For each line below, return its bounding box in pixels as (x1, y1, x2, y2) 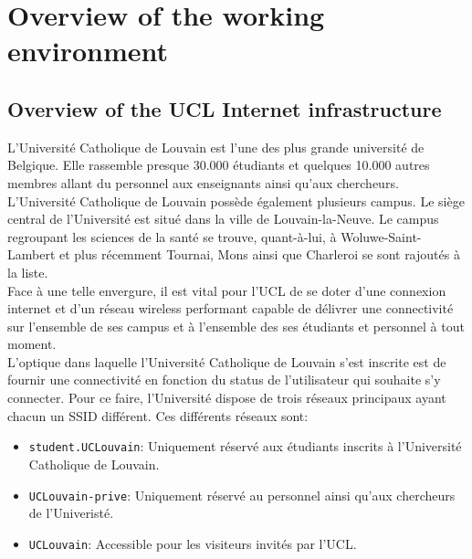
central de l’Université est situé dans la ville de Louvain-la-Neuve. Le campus (7, 209, 439, 228)
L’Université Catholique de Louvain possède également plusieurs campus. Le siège (7, 191, 465, 210)
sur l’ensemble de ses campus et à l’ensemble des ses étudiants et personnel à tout (7, 316, 465, 335)
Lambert (7, 245, 56, 264)
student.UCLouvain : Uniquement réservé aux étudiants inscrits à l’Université (28, 437, 462, 456)
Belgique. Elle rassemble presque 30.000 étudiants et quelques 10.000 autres (7, 155, 430, 174)
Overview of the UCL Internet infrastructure (7, 94, 442, 122)
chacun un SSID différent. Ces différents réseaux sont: (7, 406, 309, 425)
